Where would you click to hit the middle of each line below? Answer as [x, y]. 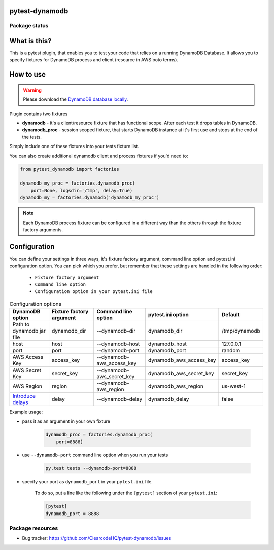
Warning [32, 90]
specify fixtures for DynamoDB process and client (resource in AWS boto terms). [94, 60]
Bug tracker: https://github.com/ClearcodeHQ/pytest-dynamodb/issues [97, 538]
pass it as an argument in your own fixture [66, 421]
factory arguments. [43, 229]
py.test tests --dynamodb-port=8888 [91, 468]
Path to [21, 324]
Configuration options [36, 304]
